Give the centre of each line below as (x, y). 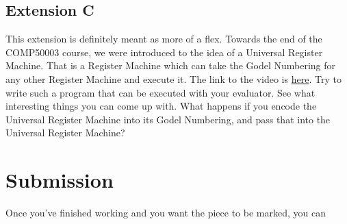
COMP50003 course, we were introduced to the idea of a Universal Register (164, 52)
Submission (60, 180)
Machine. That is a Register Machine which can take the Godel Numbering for (170, 65)
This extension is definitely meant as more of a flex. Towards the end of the (164, 39)
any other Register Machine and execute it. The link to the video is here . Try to (173, 78)
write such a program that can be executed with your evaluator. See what (160, 92)
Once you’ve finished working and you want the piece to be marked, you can (166, 213)
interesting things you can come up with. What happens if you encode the (161, 106)
